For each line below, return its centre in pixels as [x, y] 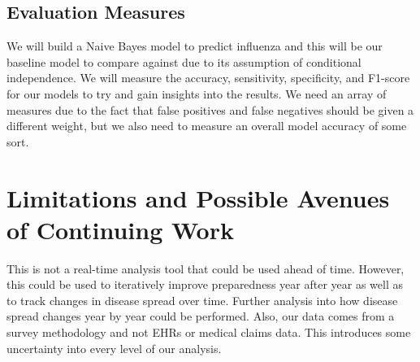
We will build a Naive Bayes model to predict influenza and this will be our [195, 46]
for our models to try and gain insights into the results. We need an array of [197, 93]
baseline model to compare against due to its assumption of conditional [184, 61]
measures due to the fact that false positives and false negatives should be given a [210, 109]
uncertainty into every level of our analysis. [114, 348]
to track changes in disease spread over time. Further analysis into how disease [202, 300]
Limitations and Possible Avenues [198, 197]
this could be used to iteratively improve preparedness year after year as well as [205, 284]
